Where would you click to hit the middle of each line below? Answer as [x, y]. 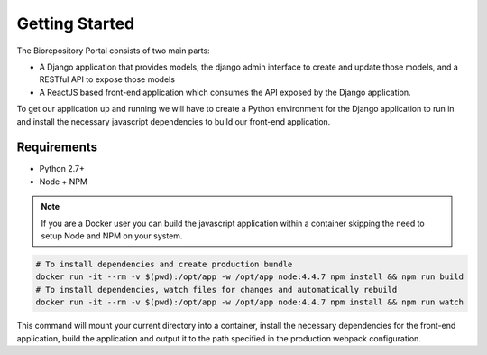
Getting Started [76, 23]
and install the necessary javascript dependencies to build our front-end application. [174, 121]
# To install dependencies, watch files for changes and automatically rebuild [216, 290]
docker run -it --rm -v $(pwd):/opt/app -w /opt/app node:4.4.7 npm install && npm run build [250, 277]
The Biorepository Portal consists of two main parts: [114, 51]
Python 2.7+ [62, 169]
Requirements [57, 148]
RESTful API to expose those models [107, 79]
